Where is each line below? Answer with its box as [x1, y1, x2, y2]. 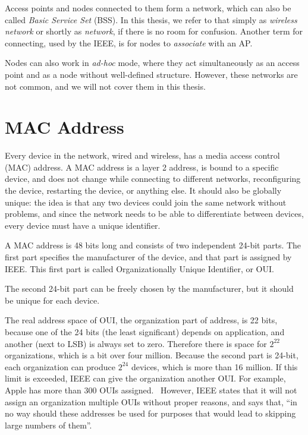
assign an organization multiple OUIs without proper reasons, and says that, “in [5, 395, 297, 408]
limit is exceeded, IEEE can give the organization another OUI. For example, [5, 372, 286, 384]
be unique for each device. [5, 294, 100, 306]
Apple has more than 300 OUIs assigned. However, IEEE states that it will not [5, 383, 297, 396]
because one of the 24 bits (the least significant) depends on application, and [5, 326, 285, 338]
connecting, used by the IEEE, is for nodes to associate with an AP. [5, 36, 253, 49]
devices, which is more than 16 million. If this [131, 360, 298, 373]
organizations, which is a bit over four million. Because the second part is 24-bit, [5, 349, 298, 361]
